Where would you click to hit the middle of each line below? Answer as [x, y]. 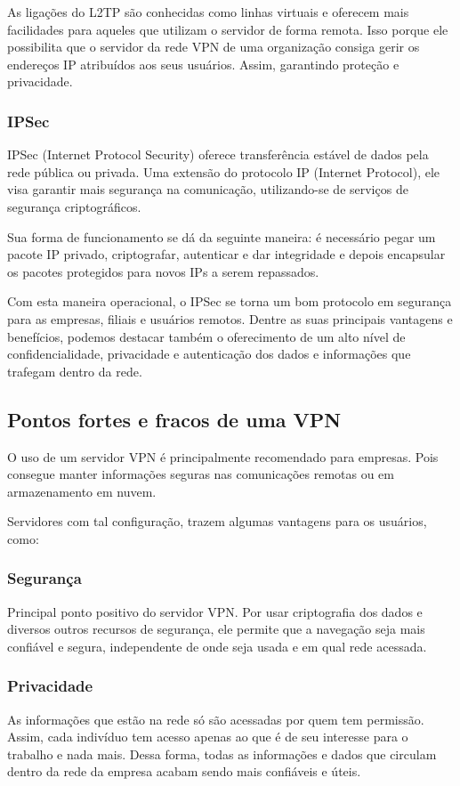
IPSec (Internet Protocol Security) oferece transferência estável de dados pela [218, 154]
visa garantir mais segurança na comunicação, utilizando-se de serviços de [208, 189]
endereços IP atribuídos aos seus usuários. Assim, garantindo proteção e [203, 64]
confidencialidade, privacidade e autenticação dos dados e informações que [209, 354]
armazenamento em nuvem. [82, 491]
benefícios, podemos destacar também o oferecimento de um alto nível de [206, 336]
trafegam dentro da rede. [75, 371]
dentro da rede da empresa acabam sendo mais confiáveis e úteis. [184, 771]
